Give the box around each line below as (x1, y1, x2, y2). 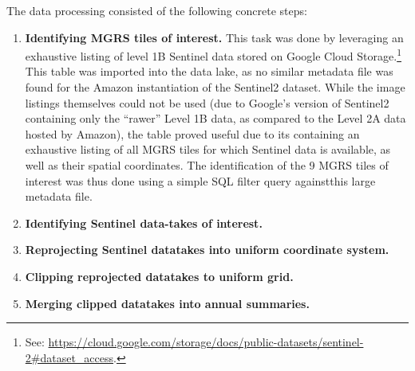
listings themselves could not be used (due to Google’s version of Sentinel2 (25, 94, 389, 111)
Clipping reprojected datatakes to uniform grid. (25, 268, 294, 284)
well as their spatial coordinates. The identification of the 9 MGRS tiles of (25, 157, 389, 173)
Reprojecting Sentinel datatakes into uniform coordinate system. (25, 241, 389, 258)
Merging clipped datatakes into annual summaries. (25, 295, 310, 311)
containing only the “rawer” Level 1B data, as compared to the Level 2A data (25, 110, 406, 127)
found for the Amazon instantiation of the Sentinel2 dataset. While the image (25, 79, 405, 96)
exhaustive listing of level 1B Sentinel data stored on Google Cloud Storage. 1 (25, 45, 401, 64)
